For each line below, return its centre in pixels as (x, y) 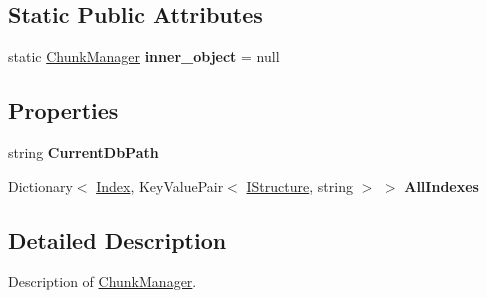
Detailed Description (117, 239)
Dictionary (40, 185)
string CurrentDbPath (83, 152)
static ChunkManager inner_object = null (144, 56)
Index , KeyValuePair (160, 185)
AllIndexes (441, 185)
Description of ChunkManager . (102, 281)
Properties (63, 110)
